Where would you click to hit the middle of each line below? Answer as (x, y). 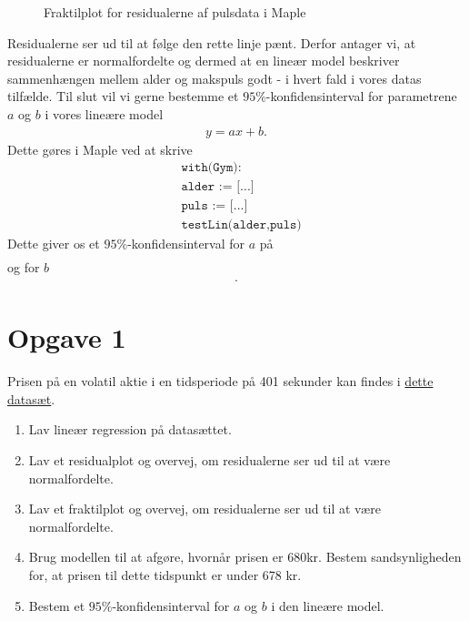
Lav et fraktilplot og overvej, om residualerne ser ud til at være (205, 509)
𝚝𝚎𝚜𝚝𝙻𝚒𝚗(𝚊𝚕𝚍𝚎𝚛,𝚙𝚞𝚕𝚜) (241, 225)
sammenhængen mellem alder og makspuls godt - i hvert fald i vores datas (215, 78)
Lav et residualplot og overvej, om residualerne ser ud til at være (210, 459)
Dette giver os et (54, 244)
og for (24, 267)
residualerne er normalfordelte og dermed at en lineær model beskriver (204, 61)
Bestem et (57, 605)
